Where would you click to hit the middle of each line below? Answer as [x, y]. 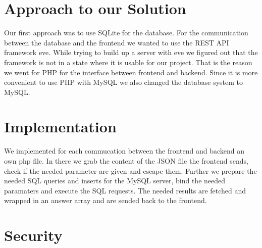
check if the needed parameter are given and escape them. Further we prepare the [130, 170]
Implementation [60, 127]
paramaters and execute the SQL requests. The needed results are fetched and [125, 190]
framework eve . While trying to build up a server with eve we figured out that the [131, 52]
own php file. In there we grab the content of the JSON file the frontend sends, [126, 161]
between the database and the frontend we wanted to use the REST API [117, 42]
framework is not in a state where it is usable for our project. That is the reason [128, 62]
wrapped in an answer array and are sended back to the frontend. [106, 200]
